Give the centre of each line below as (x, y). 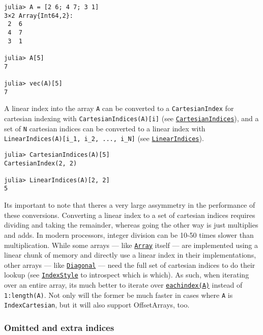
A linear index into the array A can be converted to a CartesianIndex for (119, 108)
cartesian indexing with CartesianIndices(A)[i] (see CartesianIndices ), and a (131, 118)
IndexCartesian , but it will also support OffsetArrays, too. (97, 305)
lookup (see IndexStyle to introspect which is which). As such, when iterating (127, 275)
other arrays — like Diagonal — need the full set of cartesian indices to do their (130, 264)
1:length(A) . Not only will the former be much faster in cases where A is (119, 295)
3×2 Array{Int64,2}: (39, 16)
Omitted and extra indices (59, 327)
